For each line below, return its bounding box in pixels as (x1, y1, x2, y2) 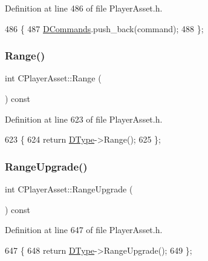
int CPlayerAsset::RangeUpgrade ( (5, 183, 133, 195)
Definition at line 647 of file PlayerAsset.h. (5, 223, 163, 236)
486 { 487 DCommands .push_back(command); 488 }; (5, 22, 204, 35)
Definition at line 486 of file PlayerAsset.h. (5, 2, 163, 14)
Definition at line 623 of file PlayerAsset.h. (5, 112, 163, 125)
